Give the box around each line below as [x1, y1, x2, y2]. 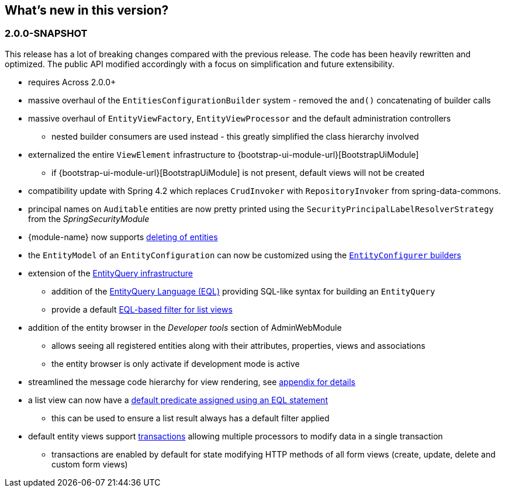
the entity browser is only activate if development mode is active [51, 358, 300, 369]
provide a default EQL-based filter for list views [51, 304, 233, 314]
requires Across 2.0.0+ [28, 77, 116, 87]
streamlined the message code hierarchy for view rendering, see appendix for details [28, 376, 356, 387]
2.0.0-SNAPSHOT [5, 27, 88, 40]
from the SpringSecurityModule [28, 213, 150, 224]
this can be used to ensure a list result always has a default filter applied [51, 413, 330, 423]
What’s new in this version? [5, 3, 169, 18]
